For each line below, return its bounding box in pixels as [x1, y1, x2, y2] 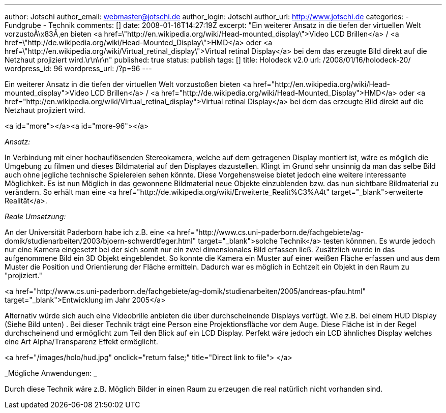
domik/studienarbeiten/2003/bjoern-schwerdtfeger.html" [5, 237, 196, 245]
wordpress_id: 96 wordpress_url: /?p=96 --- [5, 64, 152, 73]
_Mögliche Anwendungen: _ [5, 369, 97, 377]
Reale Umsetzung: [5, 212, 66, 221]
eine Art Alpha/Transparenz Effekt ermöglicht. [5, 337, 158, 346]
